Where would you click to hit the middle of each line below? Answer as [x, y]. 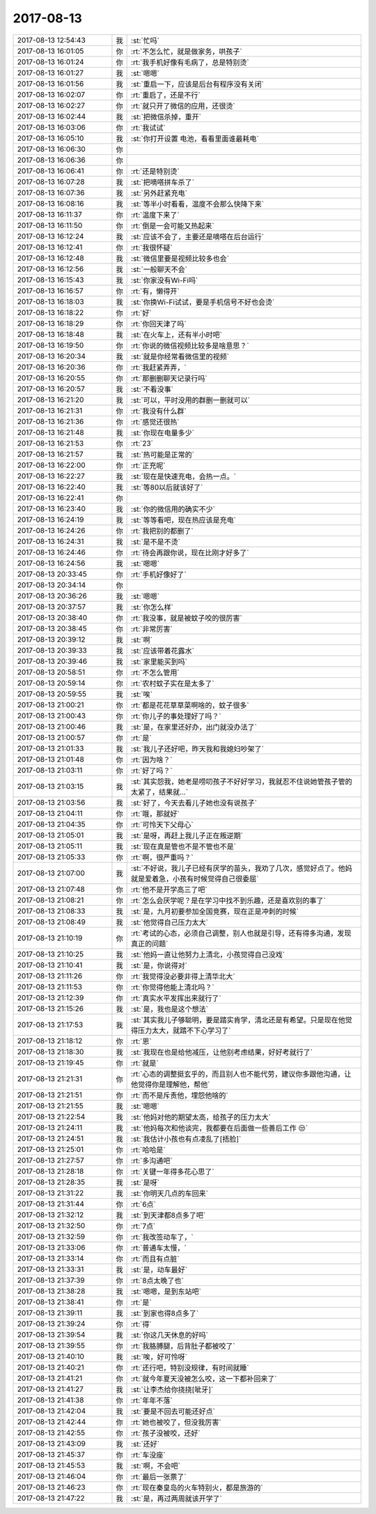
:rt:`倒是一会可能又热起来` [173, 225]
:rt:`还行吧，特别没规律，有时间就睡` [190, 1368]
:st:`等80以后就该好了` [167, 487]
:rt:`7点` [143, 1226]
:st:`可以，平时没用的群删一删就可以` [191, 400]
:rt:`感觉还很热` [156, 422]
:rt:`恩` [142, 1041]
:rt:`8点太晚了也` [157, 1280]
